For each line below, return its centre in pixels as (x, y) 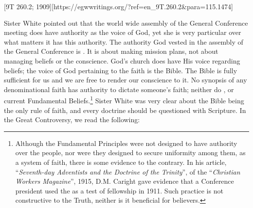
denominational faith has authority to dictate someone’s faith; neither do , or (119, 89)
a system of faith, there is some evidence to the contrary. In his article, (121, 162)
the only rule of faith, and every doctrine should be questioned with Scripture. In (125, 110)
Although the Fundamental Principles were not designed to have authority (126, 143)
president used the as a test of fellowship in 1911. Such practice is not (119, 190)
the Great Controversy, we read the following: (72, 120)
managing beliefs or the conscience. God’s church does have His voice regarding (122, 60)
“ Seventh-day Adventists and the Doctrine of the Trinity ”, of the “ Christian (128, 171)
